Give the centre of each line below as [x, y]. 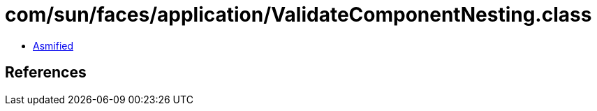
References [46, 73]
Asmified [53, 45]
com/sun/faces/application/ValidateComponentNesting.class [298, 15]
